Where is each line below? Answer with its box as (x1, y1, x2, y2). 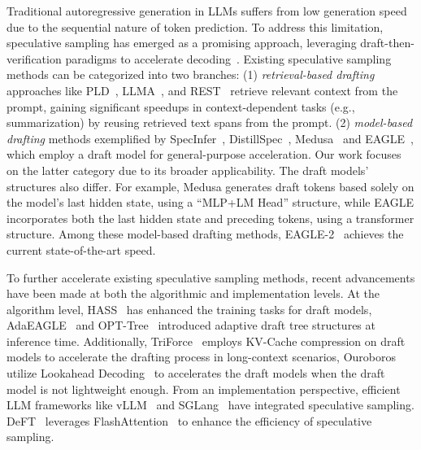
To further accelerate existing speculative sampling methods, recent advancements (7, 269, 415, 286)
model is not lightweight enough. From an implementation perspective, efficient (7, 380, 401, 397)
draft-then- (360, 34, 414, 51)
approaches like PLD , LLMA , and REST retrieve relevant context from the (7, 81, 398, 98)
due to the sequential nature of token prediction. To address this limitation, (7, 18, 384, 35)
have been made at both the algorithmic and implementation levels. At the (7, 285, 380, 302)
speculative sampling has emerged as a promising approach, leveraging (7, 34, 357, 51)
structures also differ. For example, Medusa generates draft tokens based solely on (7, 177, 414, 194)
